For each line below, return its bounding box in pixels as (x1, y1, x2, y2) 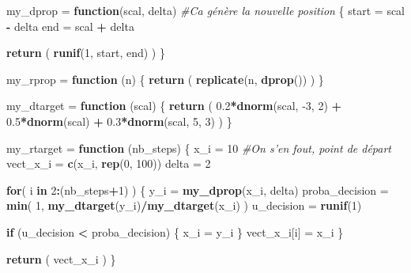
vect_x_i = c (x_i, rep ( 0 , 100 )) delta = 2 (6, 155, 211, 172)
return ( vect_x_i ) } (6, 250, 116, 267)
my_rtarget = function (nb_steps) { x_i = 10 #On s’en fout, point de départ (6, 139, 392, 156)
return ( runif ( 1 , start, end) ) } (6, 44, 165, 61)
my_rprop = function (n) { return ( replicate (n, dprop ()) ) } (6, 70, 324, 87)
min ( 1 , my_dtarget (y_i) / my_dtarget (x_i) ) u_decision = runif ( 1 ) (6, 197, 362, 214)
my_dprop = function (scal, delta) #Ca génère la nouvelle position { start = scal (6, 2, 405, 18)
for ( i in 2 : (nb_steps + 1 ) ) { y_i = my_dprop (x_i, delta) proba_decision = (6, 181, 389, 198)
